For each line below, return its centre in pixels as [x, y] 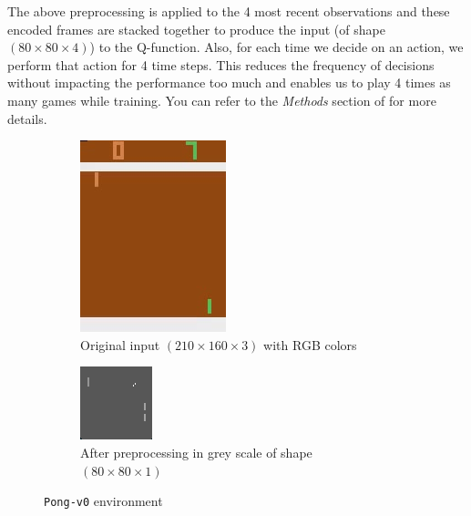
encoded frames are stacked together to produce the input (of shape [196, 29]
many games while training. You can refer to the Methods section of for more [222, 100]
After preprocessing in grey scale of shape [196, 452]
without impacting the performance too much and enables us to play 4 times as [229, 83]
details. [27, 118]
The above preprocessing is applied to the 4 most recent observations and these [229, 11]
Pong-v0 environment [103, 501]
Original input [120, 344]
